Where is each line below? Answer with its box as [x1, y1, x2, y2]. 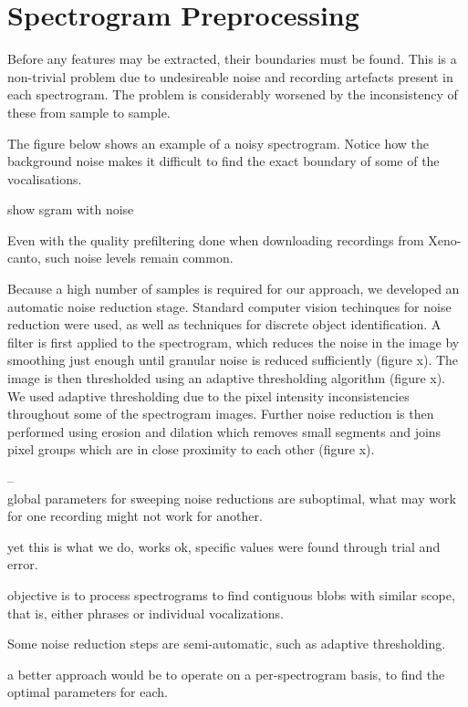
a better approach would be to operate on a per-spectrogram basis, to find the [7, 664, 445, 683]
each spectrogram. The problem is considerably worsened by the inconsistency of [7, 85, 458, 104]
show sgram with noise [7, 200, 134, 219]
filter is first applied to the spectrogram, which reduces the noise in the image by [7, 332, 460, 351]
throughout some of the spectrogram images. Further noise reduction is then [7, 404, 434, 423]
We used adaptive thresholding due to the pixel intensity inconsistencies [7, 386, 410, 405]
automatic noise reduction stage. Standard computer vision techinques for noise [7, 296, 452, 316]
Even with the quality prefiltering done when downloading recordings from [7, 230, 424, 249]
